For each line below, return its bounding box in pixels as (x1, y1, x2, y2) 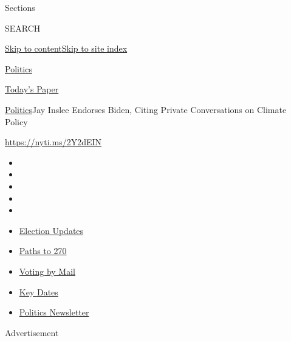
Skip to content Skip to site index (5, 42, 128, 55)
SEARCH (5, 21, 41, 34)
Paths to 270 (19, 244, 67, 257)
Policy (5, 115, 28, 128)
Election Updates (19, 224, 84, 236)
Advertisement (5, 326, 59, 339)
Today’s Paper (5, 83, 59, 95)
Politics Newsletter (19, 306, 89, 319)
